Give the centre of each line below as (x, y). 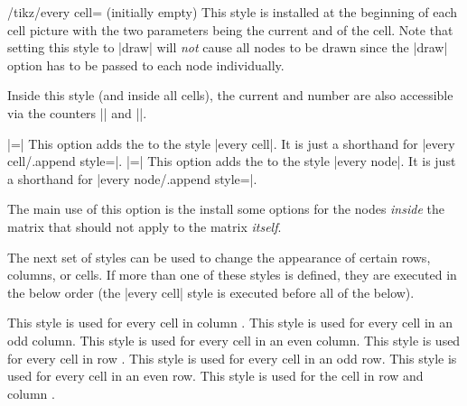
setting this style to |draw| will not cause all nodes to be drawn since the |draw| (228, 47)
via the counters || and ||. (77, 112)
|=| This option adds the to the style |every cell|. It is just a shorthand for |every (231, 143)
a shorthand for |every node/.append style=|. (132, 178)
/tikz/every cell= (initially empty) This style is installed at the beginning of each (233, 12)
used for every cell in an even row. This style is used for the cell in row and (215, 376)
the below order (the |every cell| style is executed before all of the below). (211, 292)
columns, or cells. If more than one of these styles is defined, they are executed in (232, 275)
